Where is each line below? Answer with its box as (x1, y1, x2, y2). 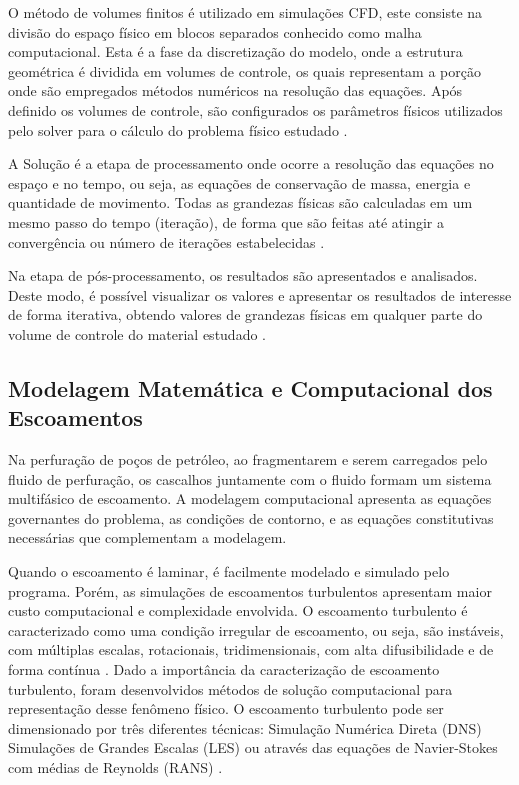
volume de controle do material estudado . (8, 323, 266, 344)
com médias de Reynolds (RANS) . (8, 757, 223, 777)
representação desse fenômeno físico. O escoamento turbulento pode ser (8, 698, 444, 719)
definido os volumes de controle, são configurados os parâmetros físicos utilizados (8, 99, 503, 120)
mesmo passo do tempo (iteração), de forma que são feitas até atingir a (8, 211, 445, 232)
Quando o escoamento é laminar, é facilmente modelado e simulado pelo (8, 561, 450, 582)
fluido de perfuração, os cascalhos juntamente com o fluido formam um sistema (8, 468, 492, 489)
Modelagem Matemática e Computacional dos (8, 372, 493, 403)
